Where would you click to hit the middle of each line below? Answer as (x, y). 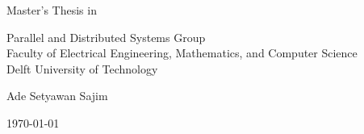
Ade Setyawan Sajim (57, 96)
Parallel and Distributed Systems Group (106, 37)
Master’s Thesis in (52, 10)
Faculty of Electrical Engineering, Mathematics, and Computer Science (182, 53)
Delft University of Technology (82, 68)
